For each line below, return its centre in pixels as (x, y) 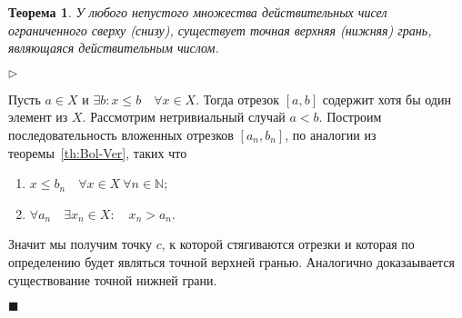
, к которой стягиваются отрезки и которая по (288, 244)
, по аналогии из (331, 134)
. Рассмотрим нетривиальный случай (184, 117)
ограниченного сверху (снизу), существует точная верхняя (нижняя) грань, (220, 30)
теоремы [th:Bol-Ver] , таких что (98, 152)
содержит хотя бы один (387, 99)
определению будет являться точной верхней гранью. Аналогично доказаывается (232, 261)
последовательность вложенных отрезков (121, 134)
